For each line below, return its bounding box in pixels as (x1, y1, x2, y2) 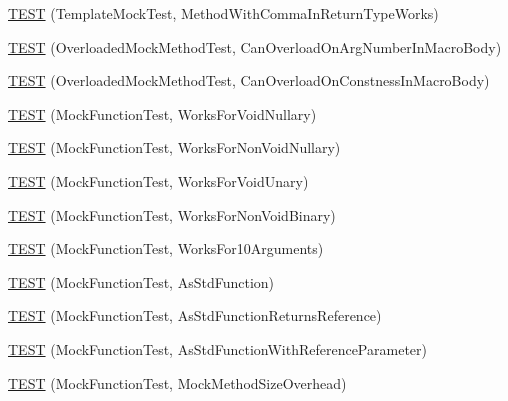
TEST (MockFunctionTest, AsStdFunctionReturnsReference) (8, 305, 382, 326)
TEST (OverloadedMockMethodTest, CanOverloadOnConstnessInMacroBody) (8, 70, 490, 91)
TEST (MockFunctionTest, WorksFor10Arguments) (8, 238, 324, 259)
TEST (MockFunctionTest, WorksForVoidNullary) (8, 103, 317, 124)
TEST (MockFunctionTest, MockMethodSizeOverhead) (8, 372, 347, 393)
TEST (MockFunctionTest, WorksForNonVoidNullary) (8, 137, 341, 158)
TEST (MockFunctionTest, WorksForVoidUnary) (8, 170, 309, 191)
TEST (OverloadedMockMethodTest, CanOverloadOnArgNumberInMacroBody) (8, 36, 502, 57)
